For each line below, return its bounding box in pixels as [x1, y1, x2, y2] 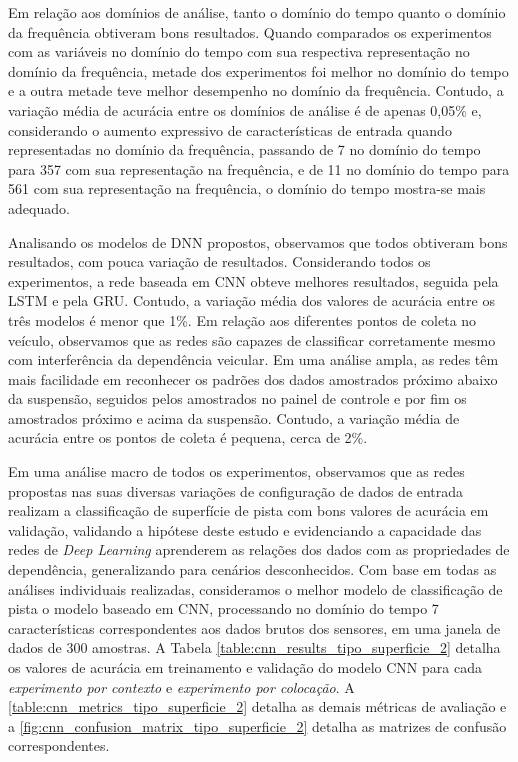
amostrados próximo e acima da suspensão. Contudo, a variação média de [8, 407, 460, 428]
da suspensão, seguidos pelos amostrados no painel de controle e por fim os [8, 388, 467, 409]
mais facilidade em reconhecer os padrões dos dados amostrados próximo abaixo [8, 368, 498, 389]
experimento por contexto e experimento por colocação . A [8, 676, 355, 697]
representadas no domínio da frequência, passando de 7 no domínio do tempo [8, 139, 481, 160]
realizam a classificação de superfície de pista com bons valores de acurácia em [8, 500, 489, 521]
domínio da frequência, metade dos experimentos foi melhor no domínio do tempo [8, 60, 509, 81]
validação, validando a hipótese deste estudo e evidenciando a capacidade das [8, 519, 482, 540]
